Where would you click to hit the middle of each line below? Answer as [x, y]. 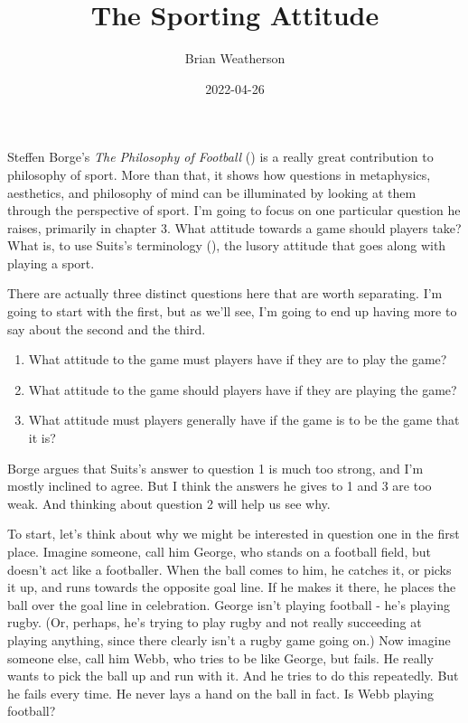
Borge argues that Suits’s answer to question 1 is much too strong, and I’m [215, 468]
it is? [42, 438]
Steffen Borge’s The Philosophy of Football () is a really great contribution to [220, 157]
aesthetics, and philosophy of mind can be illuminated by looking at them [212, 192]
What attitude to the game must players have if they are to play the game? [238, 359]
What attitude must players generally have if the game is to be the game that [244, 420]
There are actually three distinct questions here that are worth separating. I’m [225, 293]
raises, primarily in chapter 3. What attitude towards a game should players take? [234, 227]
